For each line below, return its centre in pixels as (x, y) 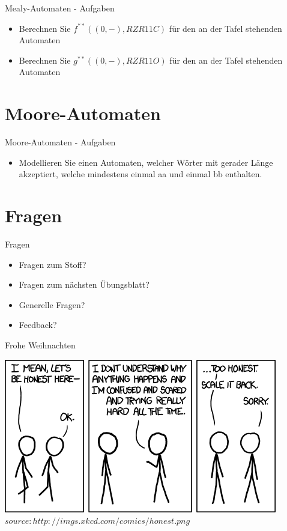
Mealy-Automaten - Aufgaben (60, 8)
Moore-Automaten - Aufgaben (60, 142)
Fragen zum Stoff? (53, 264)
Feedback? (38, 325)
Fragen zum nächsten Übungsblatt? (84, 284)
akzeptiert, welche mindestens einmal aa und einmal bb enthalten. (140, 174)
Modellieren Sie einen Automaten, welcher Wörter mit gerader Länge (146, 162)
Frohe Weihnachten (40, 344)
